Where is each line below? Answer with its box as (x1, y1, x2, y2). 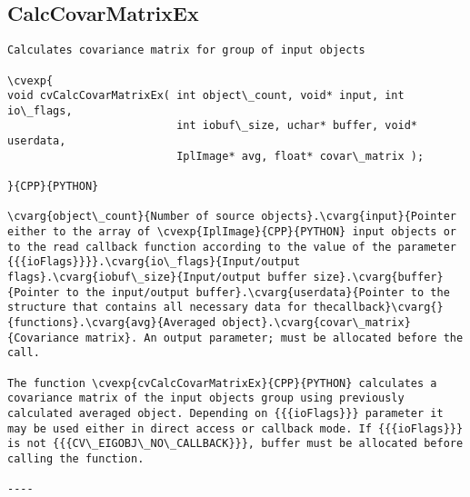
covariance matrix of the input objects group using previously (7, 392, 405, 405)
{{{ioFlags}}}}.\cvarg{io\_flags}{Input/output (7, 255, 301, 269)
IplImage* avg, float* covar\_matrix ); (176, 149, 425, 163)
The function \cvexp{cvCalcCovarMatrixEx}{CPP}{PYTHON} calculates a (7, 376, 437, 390)
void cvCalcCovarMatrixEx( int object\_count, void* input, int (7, 89, 405, 103)
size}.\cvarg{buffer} (313, 271, 444, 284)
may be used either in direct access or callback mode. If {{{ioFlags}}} (7, 422, 464, 435)
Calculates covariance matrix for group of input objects (7, 44, 365, 57)
